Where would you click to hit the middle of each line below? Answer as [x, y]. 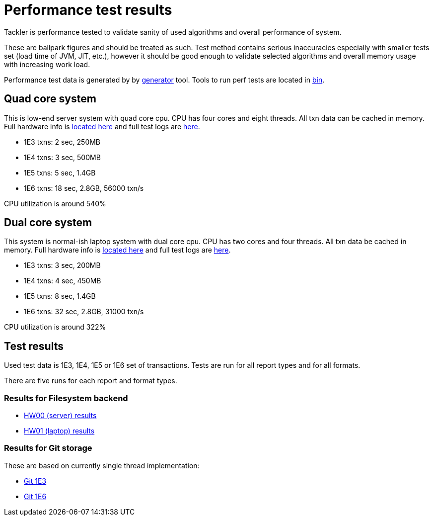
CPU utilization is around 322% [55, 327]
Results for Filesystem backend [66, 398]
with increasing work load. [47, 64]
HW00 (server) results [60, 416]
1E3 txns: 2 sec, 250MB [62, 142]
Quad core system [50, 99]
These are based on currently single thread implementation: [102, 465]
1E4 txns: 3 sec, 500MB [62, 157]
